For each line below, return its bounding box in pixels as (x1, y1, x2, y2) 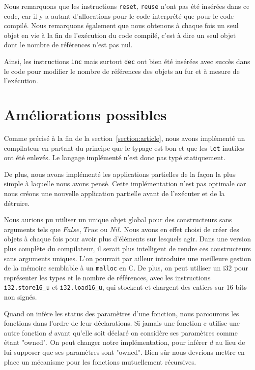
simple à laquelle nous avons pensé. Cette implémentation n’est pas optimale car (4, 178, 246, 189)
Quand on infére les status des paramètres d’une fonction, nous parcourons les (4, 308, 239, 318)
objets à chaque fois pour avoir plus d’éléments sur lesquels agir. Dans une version (4, 234, 251, 244)
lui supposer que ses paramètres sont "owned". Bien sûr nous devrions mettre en (4, 347, 245, 357)
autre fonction (4, 327, 47, 337)
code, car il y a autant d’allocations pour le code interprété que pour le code (4, 10, 234, 21)
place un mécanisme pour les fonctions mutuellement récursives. (4, 356, 196, 367)
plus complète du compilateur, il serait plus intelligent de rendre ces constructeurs (4, 243, 251, 253)
